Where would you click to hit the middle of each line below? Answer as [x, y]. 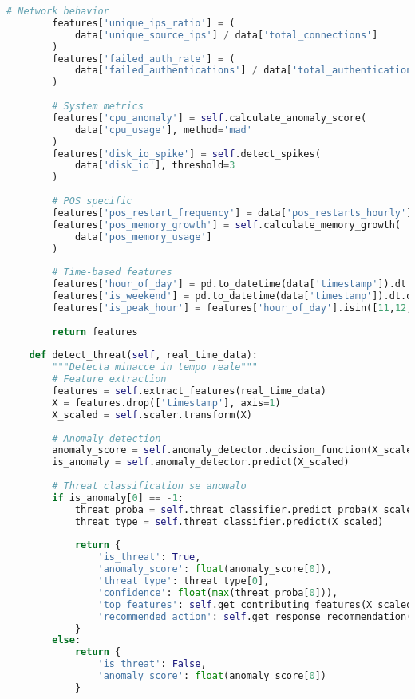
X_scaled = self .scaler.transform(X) [152, 415]
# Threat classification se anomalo [149, 486]
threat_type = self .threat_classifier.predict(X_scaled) [229, 521]
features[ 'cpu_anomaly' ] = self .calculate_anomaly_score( [209, 118]
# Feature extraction [109, 379]
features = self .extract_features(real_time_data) [189, 391]
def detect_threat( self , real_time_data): [144, 355]
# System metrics [98, 106]
